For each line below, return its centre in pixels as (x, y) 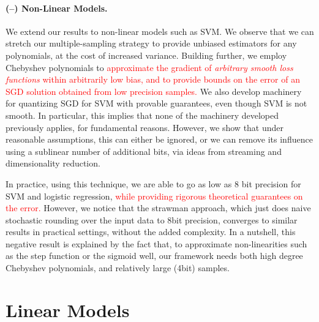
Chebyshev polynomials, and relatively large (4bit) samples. (118, 268)
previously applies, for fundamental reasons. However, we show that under (145, 127)
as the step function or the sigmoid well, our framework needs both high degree (154, 256)
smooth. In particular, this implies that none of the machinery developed (142, 115)
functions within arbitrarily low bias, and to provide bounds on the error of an (153, 79)
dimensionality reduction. (53, 163)
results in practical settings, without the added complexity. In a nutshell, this (151, 232)
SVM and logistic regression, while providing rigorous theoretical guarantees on (154, 196)
